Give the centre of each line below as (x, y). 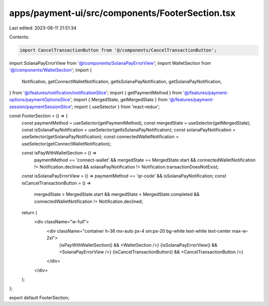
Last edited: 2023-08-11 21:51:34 (43, 28)
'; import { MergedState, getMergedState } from (119, 100)
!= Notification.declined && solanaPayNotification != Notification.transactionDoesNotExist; (127, 166)
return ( (29, 212)
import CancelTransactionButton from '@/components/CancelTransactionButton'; (118, 50)
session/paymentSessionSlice (40, 107)
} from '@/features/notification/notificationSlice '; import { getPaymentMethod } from (96, 93)
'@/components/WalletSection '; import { (51, 70)
